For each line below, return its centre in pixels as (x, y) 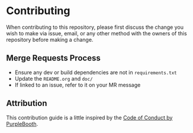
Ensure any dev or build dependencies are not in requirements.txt (96, 72)
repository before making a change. (50, 39)
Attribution (27, 103)
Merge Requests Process (53, 58)
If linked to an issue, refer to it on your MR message (78, 85)
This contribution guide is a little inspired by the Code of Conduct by (89, 117)
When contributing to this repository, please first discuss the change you (95, 27)
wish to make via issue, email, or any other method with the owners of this (97, 33)
